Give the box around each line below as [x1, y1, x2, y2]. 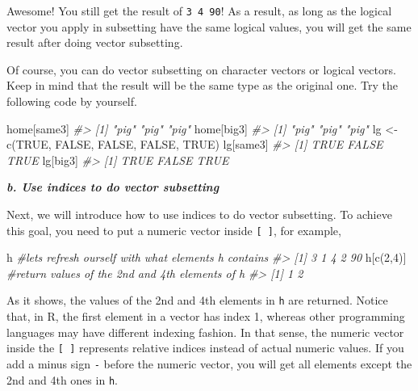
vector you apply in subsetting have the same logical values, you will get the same [6, 18, 412, 35]
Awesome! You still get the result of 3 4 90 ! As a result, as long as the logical [6, 2, 392, 19]
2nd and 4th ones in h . [6, 371, 118, 388]
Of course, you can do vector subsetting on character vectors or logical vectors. [6, 61, 396, 78]
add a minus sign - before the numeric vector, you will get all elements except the [6, 355, 412, 372]
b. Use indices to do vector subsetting [6, 179, 219, 195]
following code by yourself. [6, 93, 137, 110]
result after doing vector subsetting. [6, 34, 183, 51]
